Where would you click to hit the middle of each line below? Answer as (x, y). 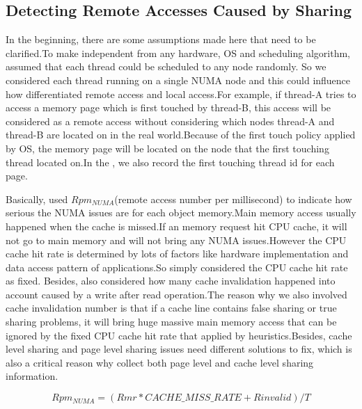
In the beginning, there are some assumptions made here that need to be (161, 39)
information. (32, 376)
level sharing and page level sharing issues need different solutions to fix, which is (179, 349)
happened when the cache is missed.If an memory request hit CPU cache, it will (176, 226)
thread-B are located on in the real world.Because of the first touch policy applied (181, 135)
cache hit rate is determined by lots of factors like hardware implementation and (177, 254)
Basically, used (37, 199)
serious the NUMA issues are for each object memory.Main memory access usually (181, 212)
